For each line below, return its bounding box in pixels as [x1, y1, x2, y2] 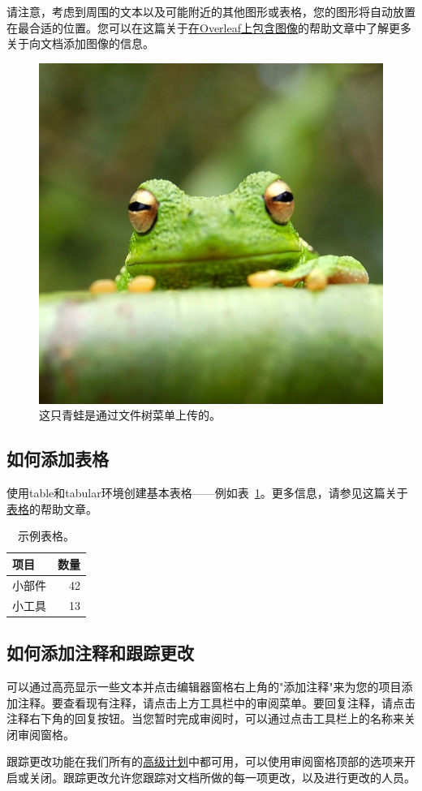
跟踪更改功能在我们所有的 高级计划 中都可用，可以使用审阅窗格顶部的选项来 [6, 753, 404, 770]
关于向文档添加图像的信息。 [6, 35, 154, 52]
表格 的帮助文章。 [6, 500, 97, 517]
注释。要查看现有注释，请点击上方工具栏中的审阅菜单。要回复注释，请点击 [17, 694, 416, 711]
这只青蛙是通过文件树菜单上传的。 [39, 406, 221, 423]
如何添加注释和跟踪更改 [6, 640, 194, 665]
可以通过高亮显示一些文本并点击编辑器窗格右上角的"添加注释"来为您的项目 [6, 677, 402, 694]
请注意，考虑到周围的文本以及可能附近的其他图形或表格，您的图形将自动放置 [6, 3, 416, 19]
